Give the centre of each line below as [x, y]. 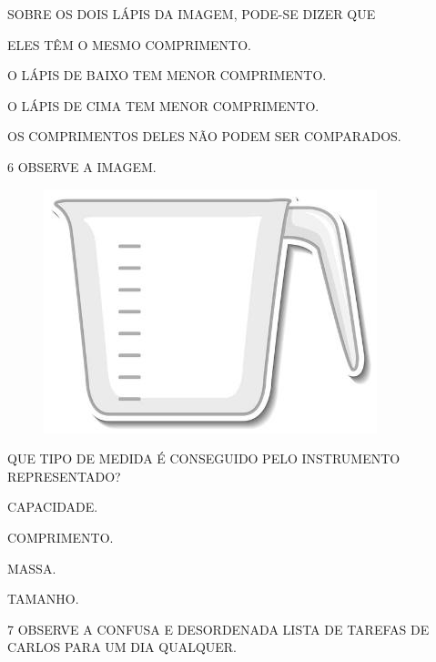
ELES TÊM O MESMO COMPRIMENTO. [130, 44]
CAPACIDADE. [53, 507]
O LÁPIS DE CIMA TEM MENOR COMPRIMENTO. [163, 105]
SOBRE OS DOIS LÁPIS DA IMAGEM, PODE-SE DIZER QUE [192, 14]
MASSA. [32, 568]
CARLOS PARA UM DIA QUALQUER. [122, 647]
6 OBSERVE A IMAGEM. [82, 166]
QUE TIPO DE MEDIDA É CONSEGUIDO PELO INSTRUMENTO [204, 458]
